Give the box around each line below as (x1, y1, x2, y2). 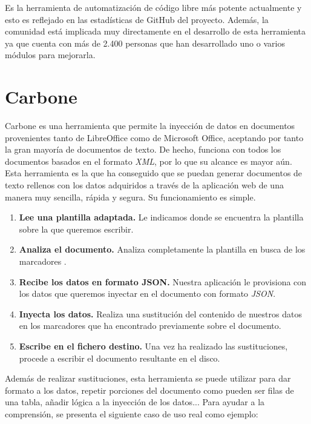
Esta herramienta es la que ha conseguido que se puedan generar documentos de (5, 167, 303, 179)
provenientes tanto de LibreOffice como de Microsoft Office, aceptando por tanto (5, 131, 304, 144)
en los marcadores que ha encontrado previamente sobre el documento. (19, 319, 281, 332)
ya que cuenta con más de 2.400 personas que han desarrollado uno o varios (5, 36, 285, 49)
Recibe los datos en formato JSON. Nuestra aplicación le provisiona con (19, 275, 307, 288)
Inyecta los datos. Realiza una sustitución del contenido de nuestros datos (19, 307, 302, 320)
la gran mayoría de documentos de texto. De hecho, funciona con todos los (5, 143, 281, 156)
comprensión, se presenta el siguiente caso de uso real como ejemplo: (5, 407, 258, 420)
